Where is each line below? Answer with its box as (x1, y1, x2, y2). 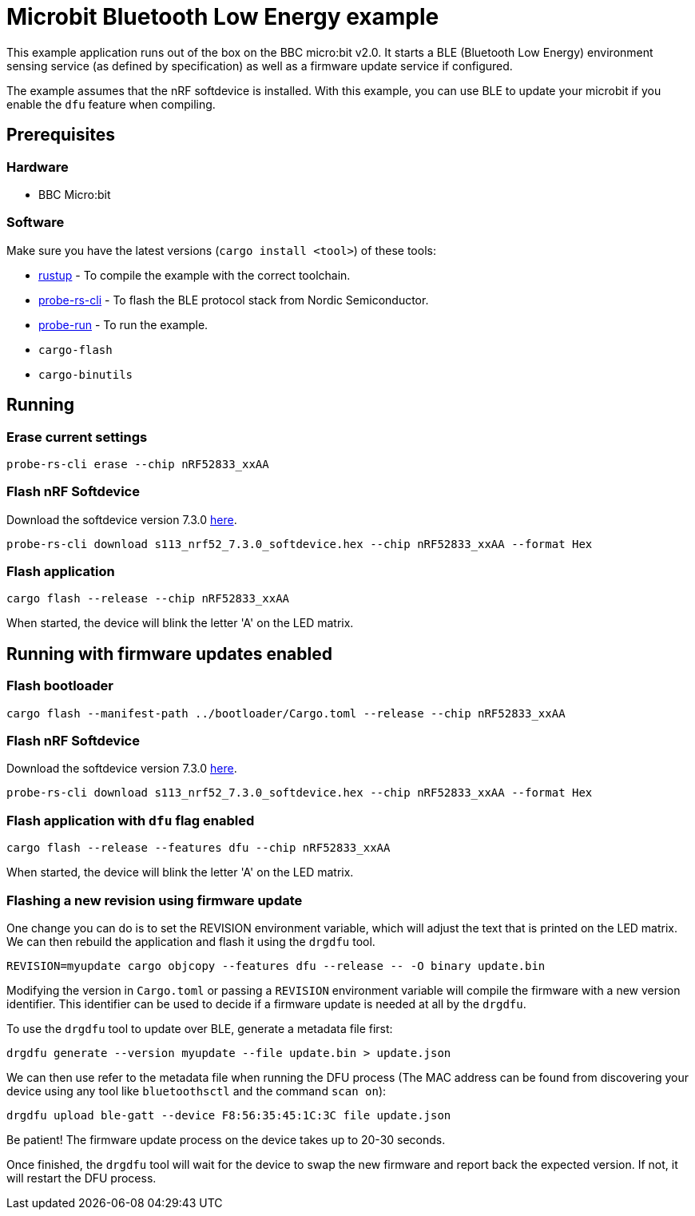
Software (6, 214, 65, 231)
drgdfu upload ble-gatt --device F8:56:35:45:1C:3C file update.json (6, 1108, 451, 1122)
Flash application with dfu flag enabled (6, 812, 255, 829)
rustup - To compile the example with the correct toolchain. (38, 268, 351, 282)
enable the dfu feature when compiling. (6, 97, 216, 111)
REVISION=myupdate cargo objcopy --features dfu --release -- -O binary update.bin (6, 959, 546, 972)
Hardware (6, 158, 69, 175)
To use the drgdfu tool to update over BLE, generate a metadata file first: (6, 1021, 393, 1035)
